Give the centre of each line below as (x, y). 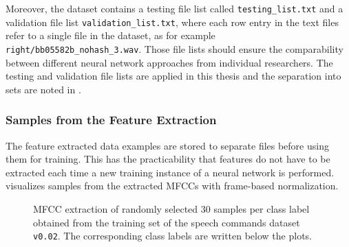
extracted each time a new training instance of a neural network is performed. (170, 172)
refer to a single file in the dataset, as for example (110, 35)
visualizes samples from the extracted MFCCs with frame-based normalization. (172, 186)
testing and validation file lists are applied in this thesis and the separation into (173, 76)
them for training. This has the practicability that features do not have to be (168, 159)
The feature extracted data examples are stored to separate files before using (167, 145)
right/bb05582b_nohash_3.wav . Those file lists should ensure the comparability (174, 48)
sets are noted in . (43, 89)
